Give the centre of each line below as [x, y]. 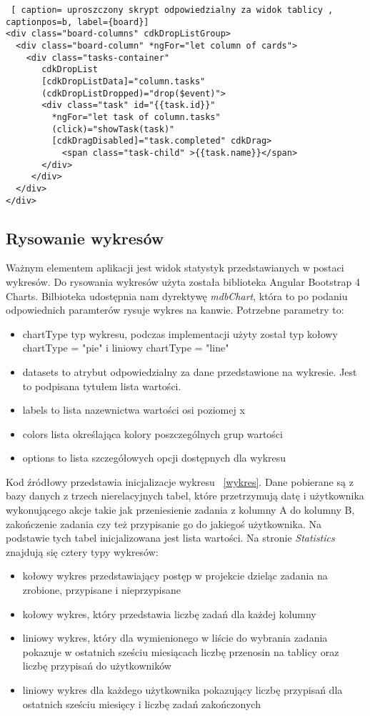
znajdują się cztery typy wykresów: [82, 551]
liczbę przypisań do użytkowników [97, 666]
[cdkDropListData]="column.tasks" [124, 81]
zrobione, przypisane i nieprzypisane [101, 590]
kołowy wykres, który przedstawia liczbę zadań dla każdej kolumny [169, 613]
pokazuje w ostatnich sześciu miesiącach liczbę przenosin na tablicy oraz [181, 651]
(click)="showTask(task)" [113, 129]
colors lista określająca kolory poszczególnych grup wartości [152, 433]
